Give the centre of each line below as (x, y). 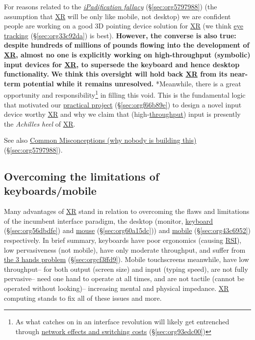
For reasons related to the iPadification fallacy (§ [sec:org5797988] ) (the (111, 6)
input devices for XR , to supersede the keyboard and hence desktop (122, 64)
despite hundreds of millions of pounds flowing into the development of (127, 45)
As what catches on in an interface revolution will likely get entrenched (122, 322)
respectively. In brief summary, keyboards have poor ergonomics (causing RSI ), (123, 240)
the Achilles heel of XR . (40, 123)
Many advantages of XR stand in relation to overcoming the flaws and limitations (127, 211)
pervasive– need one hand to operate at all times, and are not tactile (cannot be (124, 278)
